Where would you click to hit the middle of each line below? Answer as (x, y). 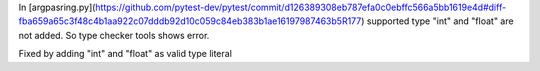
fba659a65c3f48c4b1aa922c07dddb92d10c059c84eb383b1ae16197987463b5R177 (190, 21)
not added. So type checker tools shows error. (114, 35)
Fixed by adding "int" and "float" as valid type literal (125, 54)
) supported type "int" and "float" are (437, 21)
